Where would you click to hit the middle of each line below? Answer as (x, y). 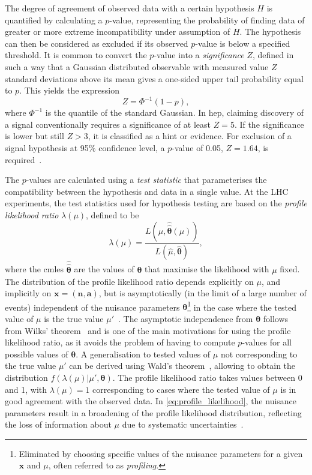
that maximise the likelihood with (207, 269)
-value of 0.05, (197, 148)
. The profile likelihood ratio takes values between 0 (207, 377)
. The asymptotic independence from (185, 318)
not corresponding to (259, 354)
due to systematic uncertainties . (183, 424)
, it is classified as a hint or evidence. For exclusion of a (190, 136)
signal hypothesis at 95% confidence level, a (85, 148)
